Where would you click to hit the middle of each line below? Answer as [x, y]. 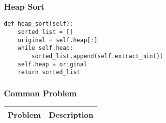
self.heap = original [52, 64]
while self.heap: [45, 48]
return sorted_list [49, 72]
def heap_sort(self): [39, 24]
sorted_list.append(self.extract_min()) [98, 56]
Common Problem [40, 93]
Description [71, 115]
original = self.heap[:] [58, 40]
